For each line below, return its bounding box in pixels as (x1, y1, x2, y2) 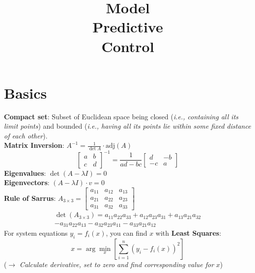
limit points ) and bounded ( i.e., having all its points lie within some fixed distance (4, 121, 251, 131)
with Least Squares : (155, 227, 222, 238)
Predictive (92, 17, 163, 37)
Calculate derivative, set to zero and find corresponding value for (19, 259, 214, 269)
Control (101, 36, 154, 56)
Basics (4, 82, 47, 103)
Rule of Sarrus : (4, 192, 56, 203)
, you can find (106, 227, 147, 238)
